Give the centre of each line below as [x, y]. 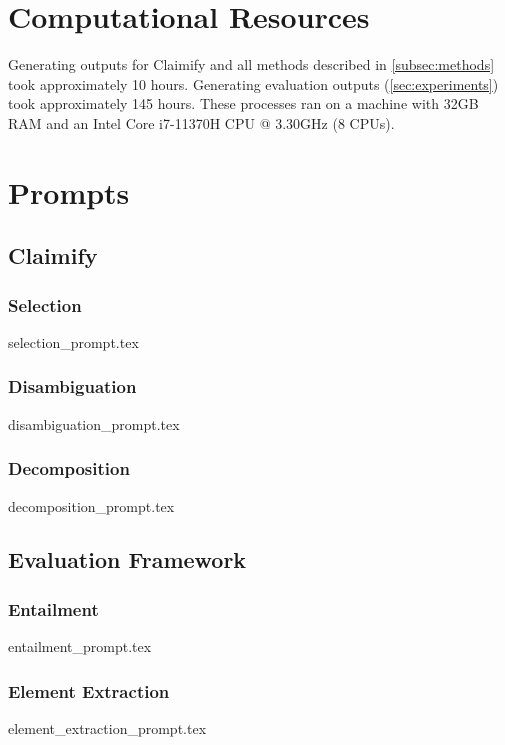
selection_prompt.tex [73, 341]
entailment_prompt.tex [80, 646]
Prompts [69, 191]
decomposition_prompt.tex [91, 505]
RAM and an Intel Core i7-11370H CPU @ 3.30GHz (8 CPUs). [201, 122]
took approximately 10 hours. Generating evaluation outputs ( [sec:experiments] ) [253, 83]
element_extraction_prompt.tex [107, 727]
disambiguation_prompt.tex [94, 423]
